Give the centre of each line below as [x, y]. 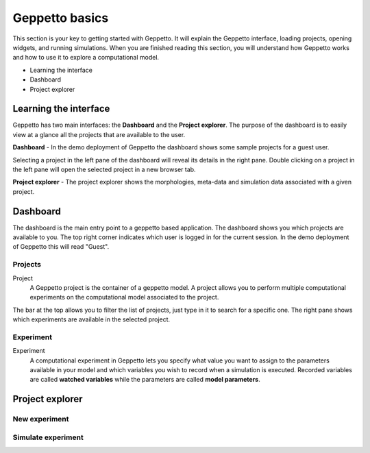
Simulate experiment [48, 437]
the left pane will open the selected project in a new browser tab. [104, 169]
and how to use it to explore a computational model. [86, 58]
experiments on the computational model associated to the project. [124, 297]
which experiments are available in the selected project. [91, 319]
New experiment [41, 419]
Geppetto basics [61, 18]
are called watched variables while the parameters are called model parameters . [145, 380]
